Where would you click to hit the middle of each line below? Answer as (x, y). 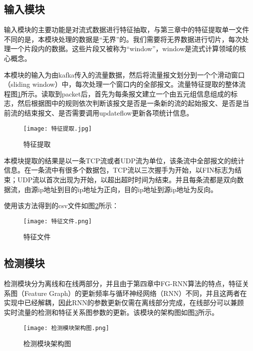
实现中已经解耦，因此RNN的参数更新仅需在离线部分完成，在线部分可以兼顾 (124, 302)
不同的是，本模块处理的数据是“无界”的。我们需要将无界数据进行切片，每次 (123, 39)
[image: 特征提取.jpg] (58, 128)
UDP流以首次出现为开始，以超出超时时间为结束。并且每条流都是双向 (127, 179)
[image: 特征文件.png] (58, 221)
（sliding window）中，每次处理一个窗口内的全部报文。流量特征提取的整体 (121, 84)
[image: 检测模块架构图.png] (66, 328)
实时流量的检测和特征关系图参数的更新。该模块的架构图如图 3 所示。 (111, 312)
